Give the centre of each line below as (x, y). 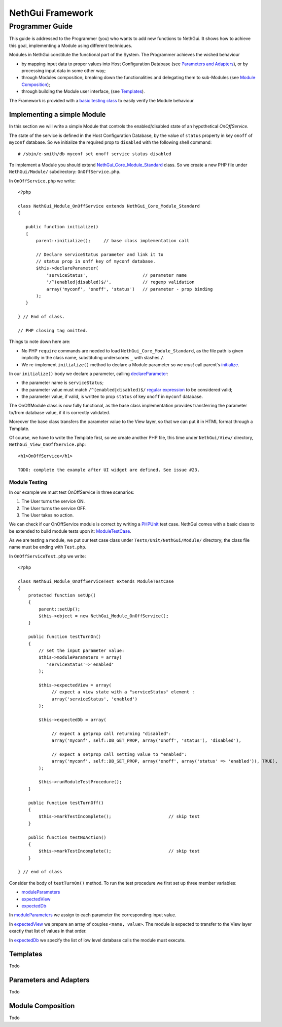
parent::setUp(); (60, 609)
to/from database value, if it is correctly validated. (60, 412)
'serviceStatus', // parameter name (116, 275)
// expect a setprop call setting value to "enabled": (119, 754)
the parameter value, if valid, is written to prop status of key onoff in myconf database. (112, 397)
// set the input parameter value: (82, 650)
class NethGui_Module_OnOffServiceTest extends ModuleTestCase (96, 581)
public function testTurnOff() (66, 803)
